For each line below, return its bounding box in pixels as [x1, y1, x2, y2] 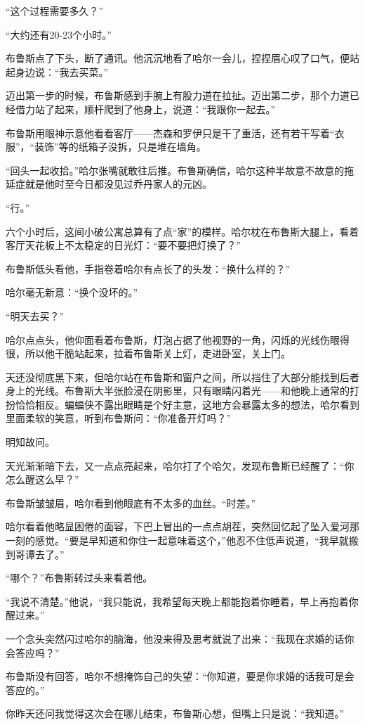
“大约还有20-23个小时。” [6, 27, 112, 41]
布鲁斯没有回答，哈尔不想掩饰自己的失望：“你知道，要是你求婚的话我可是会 [6, 669, 354, 684]
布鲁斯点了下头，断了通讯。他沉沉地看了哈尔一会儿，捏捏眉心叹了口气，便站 [6, 51, 359, 65]
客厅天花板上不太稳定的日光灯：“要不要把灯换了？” [6, 238, 241, 252]
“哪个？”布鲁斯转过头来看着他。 [6, 570, 153, 585]
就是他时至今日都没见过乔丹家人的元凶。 [25, 177, 212, 191]
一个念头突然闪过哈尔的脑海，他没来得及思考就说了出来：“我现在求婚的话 [6, 631, 345, 646]
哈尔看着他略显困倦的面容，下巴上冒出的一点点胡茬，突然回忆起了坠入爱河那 [6, 519, 359, 534]
